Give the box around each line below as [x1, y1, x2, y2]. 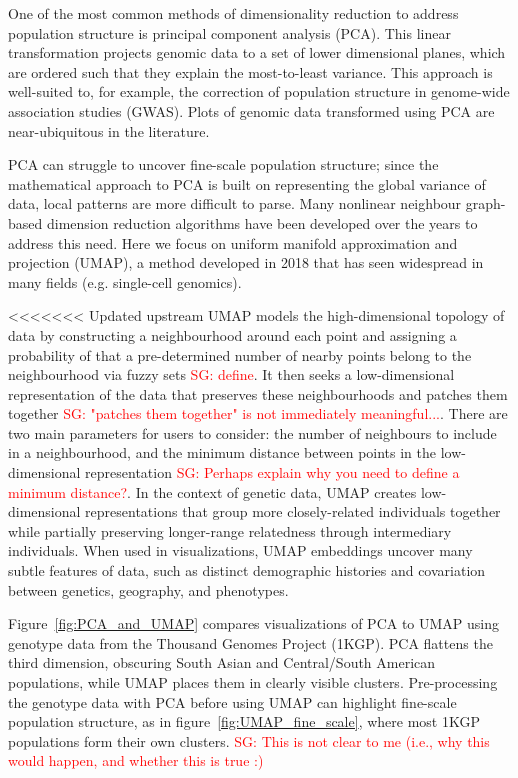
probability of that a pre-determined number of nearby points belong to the [8, 344, 472, 365]
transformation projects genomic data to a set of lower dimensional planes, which [8, 42, 506, 63]
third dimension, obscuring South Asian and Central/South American [8, 652, 436, 673]
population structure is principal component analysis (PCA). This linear [8, 22, 451, 43]
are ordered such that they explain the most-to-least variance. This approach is [8, 61, 493, 82]
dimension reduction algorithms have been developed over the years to [46, 212, 478, 233]
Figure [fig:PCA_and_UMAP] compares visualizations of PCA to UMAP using [8, 613, 500, 634]
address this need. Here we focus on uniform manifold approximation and [8, 232, 458, 253]
